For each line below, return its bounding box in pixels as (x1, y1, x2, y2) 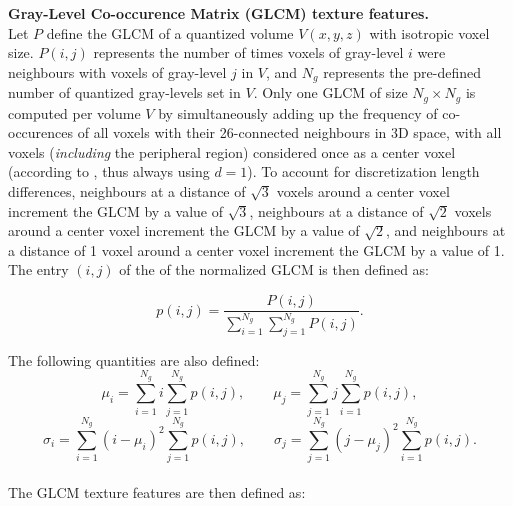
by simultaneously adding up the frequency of (158, 102, 438, 123)
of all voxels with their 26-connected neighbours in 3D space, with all (77, 122, 502, 143)
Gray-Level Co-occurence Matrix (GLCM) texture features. (8, 3, 429, 23)
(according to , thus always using (8, 161, 210, 182)
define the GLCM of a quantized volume (46, 22, 294, 43)
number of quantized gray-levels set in (8, 82, 241, 103)
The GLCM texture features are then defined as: (8, 481, 306, 502)
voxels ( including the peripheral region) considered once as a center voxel (8, 141, 456, 162)
